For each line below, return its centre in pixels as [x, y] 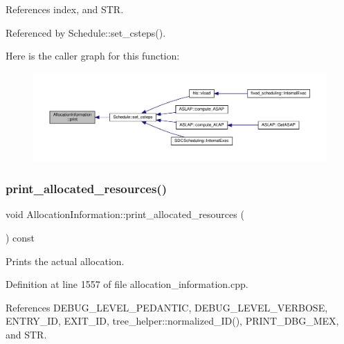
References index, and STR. [65, 9]
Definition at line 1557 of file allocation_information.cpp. [127, 284]
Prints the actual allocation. [65, 261]
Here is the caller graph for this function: [93, 56]
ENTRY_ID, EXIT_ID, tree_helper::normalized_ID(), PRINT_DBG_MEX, [172, 321]
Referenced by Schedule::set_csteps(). [86, 32]
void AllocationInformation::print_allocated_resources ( [125, 214]
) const [20, 237]
